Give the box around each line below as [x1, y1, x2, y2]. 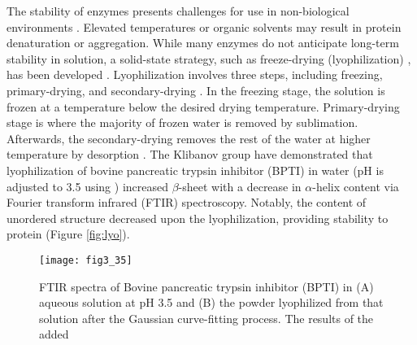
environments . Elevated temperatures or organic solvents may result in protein [7, 18, 402, 35]
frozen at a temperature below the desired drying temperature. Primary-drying [7, 98, 400, 115]
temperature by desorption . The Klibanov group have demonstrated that [7, 146, 373, 163]
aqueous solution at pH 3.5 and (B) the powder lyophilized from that [39, 294, 384, 311]
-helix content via [312, 177, 399, 194]
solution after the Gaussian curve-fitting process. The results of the [39, 309, 374, 326]
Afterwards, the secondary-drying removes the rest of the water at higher [7, 129, 371, 146]
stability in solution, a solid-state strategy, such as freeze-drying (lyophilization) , [7, 50, 411, 67]
